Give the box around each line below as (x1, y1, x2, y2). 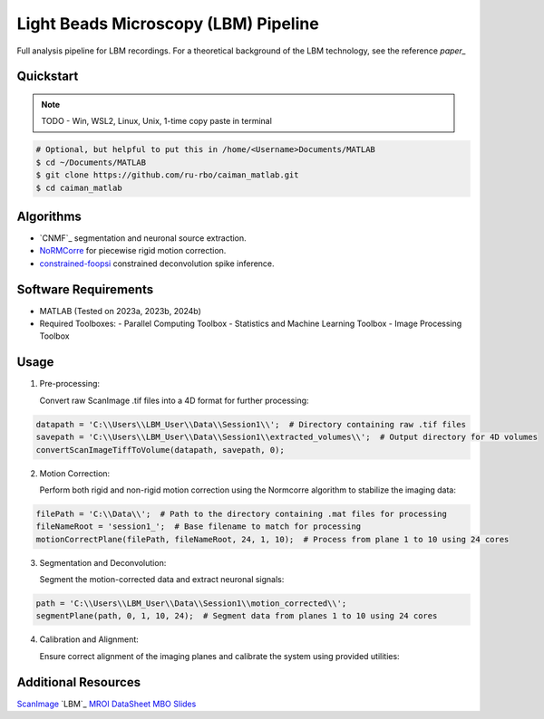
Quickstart (16, 69, 79, 84)
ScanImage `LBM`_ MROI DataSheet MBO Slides (16, 698, 197, 709)
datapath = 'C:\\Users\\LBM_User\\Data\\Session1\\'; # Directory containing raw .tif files (35, 419, 467, 429)
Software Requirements (16, 282, 154, 297)
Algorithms (16, 208, 82, 224)
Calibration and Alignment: (39, 634, 140, 645)
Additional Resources (16, 675, 141, 690)
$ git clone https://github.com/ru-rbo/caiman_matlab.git (35, 170, 299, 180)
